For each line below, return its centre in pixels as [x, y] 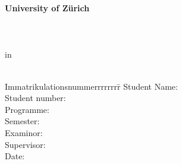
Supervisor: [25, 144]
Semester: [22, 121]
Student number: [35, 98]
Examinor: [24, 132]
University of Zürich [47, 8]
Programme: [27, 109]
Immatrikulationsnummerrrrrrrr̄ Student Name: [91, 86]
